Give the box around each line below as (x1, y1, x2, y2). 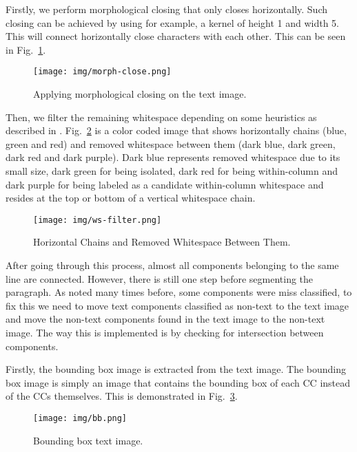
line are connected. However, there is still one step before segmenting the (6, 271, 314, 286)
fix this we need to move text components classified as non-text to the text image (6, 298, 349, 312)
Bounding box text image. (33, 433, 143, 447)
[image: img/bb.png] (33, 413, 127, 423)
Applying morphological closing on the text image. (33, 87, 247, 101)
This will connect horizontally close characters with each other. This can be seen (6, 29, 346, 43)
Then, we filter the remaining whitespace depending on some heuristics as (6, 109, 317, 124)
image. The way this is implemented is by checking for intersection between (6, 325, 324, 339)
